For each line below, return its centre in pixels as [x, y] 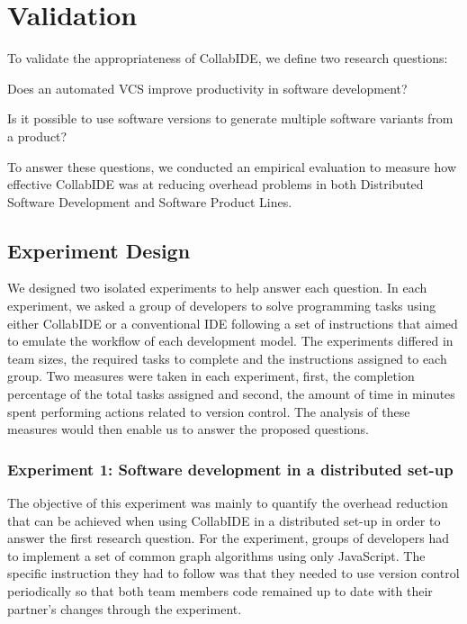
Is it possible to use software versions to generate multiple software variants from [230, 118]
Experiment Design [99, 250]
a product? [37, 136]
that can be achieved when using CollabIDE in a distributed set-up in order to [224, 520]
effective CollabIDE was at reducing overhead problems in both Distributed [216, 184]
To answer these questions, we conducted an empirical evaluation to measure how [232, 166]
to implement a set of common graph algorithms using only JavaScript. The [216, 555]
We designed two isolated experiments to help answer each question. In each [217, 288]
